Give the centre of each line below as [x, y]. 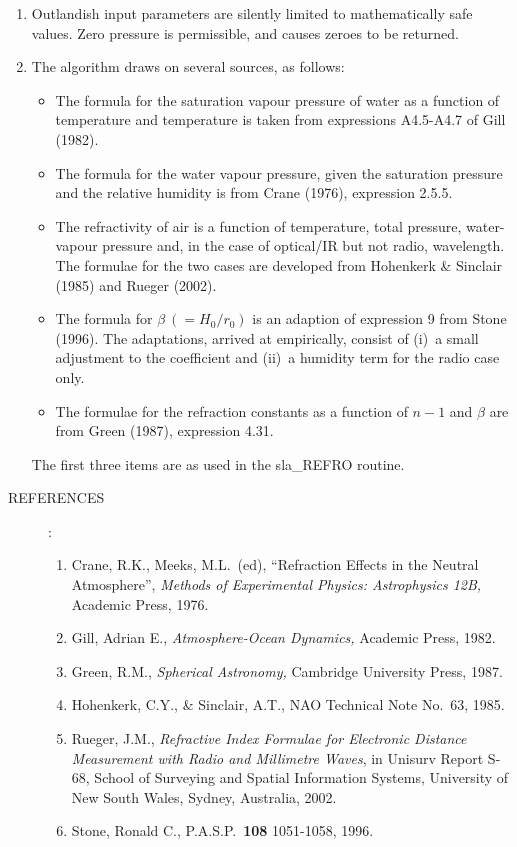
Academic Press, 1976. [140, 603]
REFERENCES [56, 497]
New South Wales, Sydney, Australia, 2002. [204, 796]
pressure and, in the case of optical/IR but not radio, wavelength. [303, 245]
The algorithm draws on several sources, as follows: [188, 66]
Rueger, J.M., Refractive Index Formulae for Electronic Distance [269, 738]
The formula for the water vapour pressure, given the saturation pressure [279, 172]
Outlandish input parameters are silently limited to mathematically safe [252, 13]
